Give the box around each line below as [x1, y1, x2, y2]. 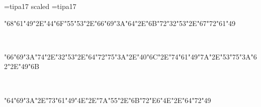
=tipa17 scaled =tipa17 [4, 1, 76, 11]
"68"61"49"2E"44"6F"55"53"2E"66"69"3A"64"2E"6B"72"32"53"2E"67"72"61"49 [4, 17, 236, 28]
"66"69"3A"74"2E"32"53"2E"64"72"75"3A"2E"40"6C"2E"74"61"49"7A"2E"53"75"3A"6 [4, 51, 257, 61]
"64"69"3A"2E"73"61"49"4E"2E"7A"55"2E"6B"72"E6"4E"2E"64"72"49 [4, 94, 211, 105]
